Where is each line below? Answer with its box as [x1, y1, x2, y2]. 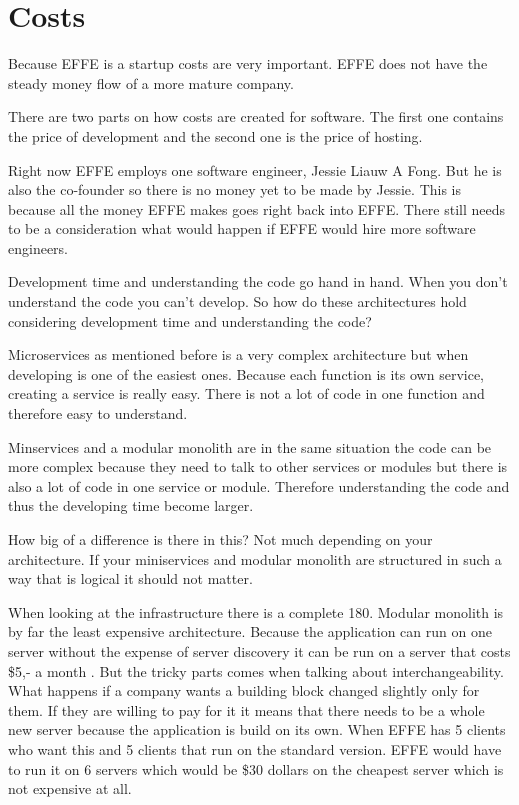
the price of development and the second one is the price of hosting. [8, 125, 423, 146]
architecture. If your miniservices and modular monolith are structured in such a [8, 548, 502, 569]
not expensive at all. [8, 778, 132, 799]
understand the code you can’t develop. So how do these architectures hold [8, 291, 467, 312]
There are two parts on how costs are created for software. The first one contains [8, 106, 504, 127]
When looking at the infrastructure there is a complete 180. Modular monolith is [8, 601, 504, 622]
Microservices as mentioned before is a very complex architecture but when [8, 344, 469, 365]
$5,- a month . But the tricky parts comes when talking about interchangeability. [8, 660, 504, 681]
